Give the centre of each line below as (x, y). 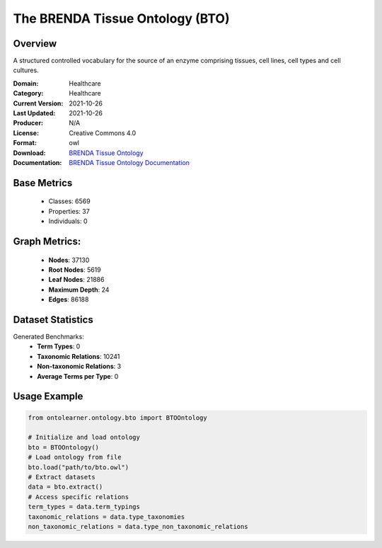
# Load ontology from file (75, 457)
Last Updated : (34, 113)
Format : (25, 143)
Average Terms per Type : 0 (78, 376)
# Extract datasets (62, 477)
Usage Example (48, 396)
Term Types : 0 (59, 346)
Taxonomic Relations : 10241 (79, 356)
